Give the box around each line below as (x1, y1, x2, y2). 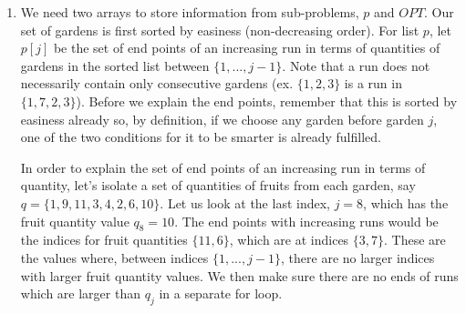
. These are (384, 230, 446, 249)
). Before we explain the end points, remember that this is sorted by (76, 91, 458, 110)
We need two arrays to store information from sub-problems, (20, 3, 359, 21)
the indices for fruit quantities (20, 230, 188, 249)
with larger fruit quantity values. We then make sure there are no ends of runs (20, 266, 459, 285)
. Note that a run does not (282, 56, 430, 75)
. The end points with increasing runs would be (174, 211, 439, 230)
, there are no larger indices (281, 247, 435, 267)
